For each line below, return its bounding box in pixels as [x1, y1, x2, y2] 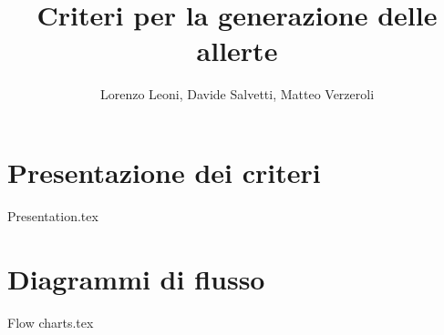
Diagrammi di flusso [7, 259, 265, 297]
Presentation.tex [7, 206, 98, 225]
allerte [196, 32, 278, 69]
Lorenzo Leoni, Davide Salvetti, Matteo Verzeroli [99, 85, 375, 104]
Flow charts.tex [7, 312, 94, 331]
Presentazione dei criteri [7, 153, 321, 190]
